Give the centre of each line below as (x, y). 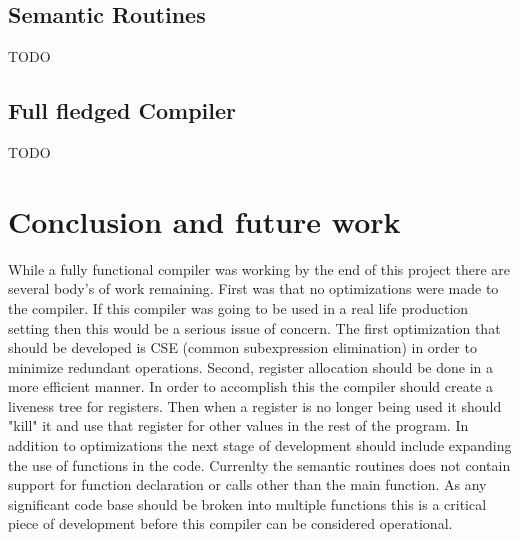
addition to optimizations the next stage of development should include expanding (260, 445)
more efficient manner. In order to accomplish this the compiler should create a (250, 386)
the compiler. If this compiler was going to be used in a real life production (238, 307)
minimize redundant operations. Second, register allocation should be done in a (250, 366)
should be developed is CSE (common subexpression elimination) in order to (242, 347)
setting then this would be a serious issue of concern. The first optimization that (254, 327)
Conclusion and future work (204, 220)
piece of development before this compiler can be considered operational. (230, 523)
